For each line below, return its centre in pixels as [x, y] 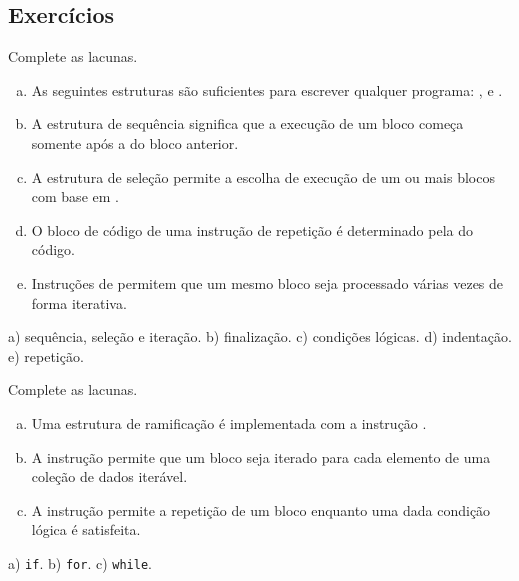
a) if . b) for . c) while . [80, 562]
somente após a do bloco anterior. [135, 142]
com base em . [75, 196]
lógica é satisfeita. [86, 529]
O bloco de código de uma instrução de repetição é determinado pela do [252, 229]
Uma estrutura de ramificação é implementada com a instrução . [229, 422]
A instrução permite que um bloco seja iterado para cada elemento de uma [261, 456]
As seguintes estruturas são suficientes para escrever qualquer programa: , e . [267, 89]
